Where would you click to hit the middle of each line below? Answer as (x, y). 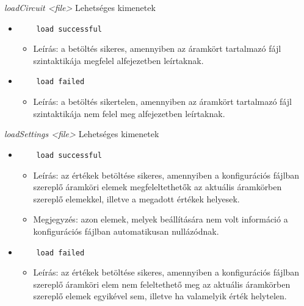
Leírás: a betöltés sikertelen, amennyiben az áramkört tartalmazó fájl (162, 101)
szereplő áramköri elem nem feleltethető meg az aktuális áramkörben (162, 284)
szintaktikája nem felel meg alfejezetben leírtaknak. (129, 113)
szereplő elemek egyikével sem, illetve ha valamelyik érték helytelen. (160, 296)
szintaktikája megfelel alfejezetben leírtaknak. (118, 60)
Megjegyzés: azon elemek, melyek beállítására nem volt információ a (161, 219)
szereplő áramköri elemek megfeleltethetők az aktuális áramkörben (157, 187)
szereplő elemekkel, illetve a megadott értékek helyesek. (136, 198)
